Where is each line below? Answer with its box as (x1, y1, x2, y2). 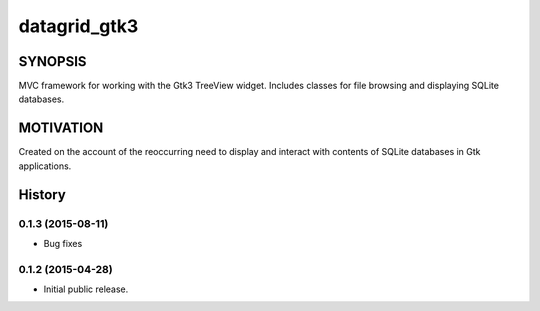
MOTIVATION (18, 120, 104, 137)
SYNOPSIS (18, 53, 87, 70)
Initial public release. (43, 283, 129, 295)
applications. (18, 160, 72, 172)
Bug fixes (43, 237, 83, 249)
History (18, 186, 67, 203)
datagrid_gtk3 (18, 15, 139, 37)
